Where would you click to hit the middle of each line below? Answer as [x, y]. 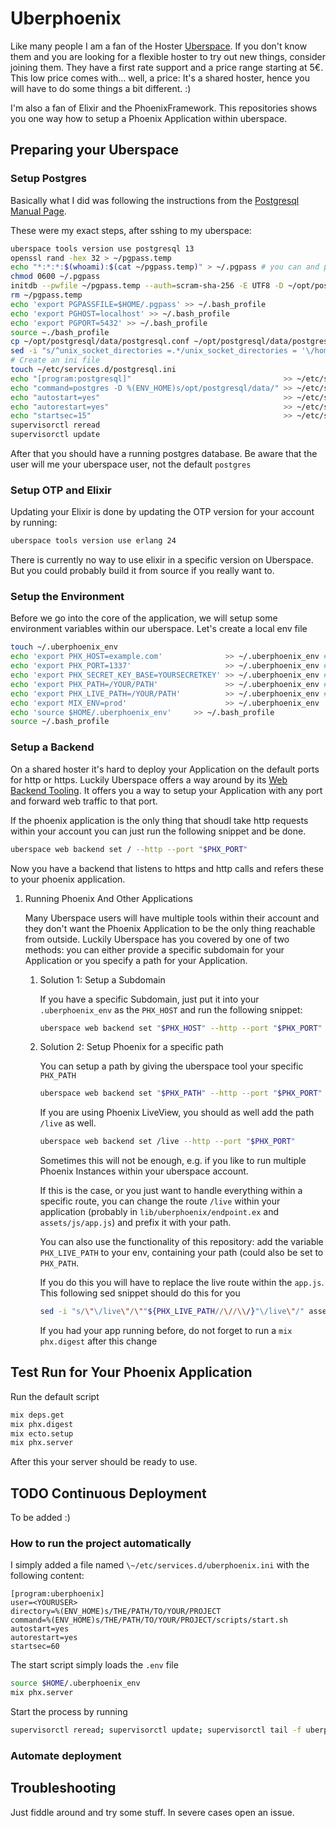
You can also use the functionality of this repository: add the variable [181, 1242]
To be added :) [40, 1518]
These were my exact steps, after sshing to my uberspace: [131, 230]
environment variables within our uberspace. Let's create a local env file [159, 629]
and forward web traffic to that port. [84, 801]
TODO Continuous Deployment [108, 1493]
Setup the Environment [67, 597]
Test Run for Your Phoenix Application [131, 1372]
